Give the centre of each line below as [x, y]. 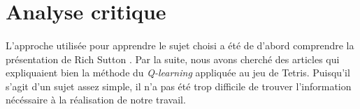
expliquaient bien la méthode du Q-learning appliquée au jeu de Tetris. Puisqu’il [178, 73]
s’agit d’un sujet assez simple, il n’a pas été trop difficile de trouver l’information [179, 86]
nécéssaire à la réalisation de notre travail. [96, 100]
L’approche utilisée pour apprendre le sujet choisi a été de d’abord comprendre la [180, 45]
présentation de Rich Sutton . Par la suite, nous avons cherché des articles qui [173, 59]
